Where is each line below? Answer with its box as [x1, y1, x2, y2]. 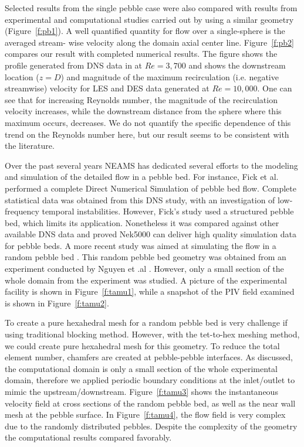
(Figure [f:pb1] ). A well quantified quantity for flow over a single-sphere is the [5, 25, 285, 37]
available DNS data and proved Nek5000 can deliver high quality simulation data [5, 228, 296, 240]
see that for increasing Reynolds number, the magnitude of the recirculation [5, 93, 278, 105]
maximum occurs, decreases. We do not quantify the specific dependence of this [5, 116, 291, 128]
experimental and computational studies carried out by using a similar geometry [5, 13, 294, 25]
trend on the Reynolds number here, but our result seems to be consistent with [5, 128, 289, 140]
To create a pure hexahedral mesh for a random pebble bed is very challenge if [5, 316, 288, 329]
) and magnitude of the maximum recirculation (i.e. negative [60, 70, 279, 83]
